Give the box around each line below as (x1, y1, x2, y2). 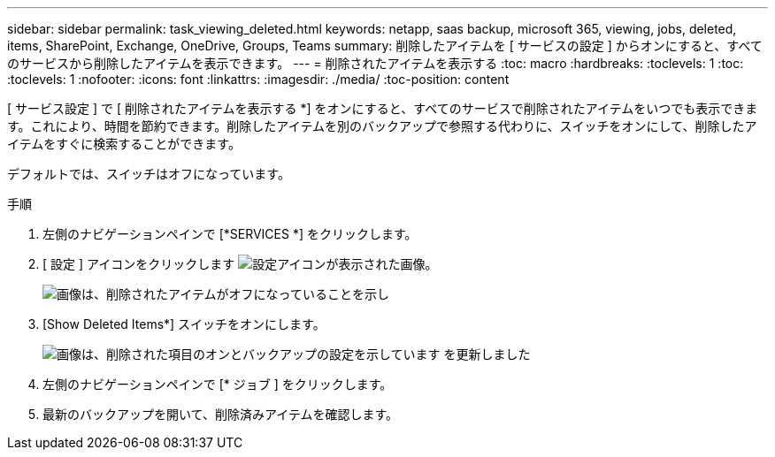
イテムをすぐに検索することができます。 (7, 136, 241, 151)
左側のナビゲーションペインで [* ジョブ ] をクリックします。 (42, 377, 393, 392)
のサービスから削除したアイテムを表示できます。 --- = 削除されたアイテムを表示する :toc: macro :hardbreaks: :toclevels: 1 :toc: (7, 56, 744, 71)
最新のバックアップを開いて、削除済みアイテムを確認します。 (42, 407, 399, 422)
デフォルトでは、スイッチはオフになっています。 (7, 166, 290, 181)
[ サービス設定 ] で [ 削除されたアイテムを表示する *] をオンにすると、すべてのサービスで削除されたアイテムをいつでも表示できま (7, 101, 758, 116)
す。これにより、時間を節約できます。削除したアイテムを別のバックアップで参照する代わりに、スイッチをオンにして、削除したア (7, 118, 757, 133)
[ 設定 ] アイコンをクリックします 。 (42, 256, 438, 271)
